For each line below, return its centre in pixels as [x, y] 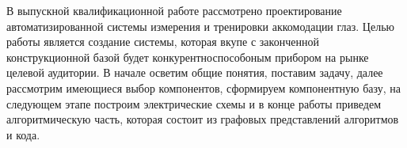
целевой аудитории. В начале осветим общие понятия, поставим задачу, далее [195, 72]
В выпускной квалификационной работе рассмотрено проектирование [174, 10]
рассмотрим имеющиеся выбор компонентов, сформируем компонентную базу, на [203, 87]
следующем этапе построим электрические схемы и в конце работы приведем [194, 103]
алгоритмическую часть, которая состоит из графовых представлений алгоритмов [203, 119]
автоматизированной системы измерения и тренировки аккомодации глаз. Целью [200, 26]
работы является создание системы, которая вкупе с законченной [163, 42]
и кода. [23, 134]
